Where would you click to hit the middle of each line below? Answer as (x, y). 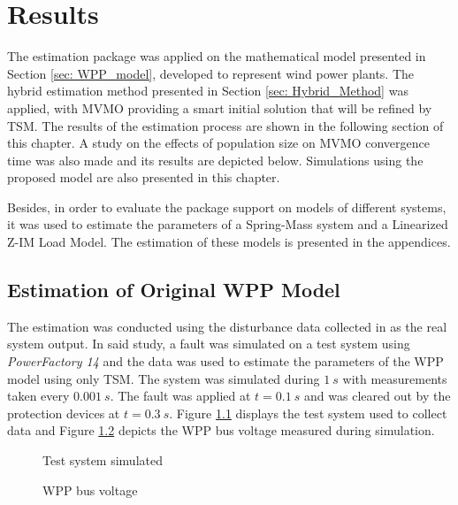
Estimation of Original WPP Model (174, 290)
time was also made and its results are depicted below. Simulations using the (215, 160)
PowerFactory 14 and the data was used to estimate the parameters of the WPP (225, 361)
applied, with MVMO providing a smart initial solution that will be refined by (220, 107)
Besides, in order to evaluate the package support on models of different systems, (227, 207)
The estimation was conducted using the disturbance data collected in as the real (227, 326)
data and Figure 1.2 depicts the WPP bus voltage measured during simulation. (221, 430)
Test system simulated (103, 460)
